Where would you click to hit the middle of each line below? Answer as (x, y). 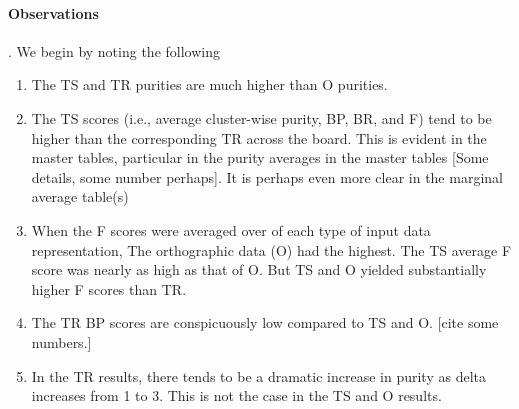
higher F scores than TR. (109, 288)
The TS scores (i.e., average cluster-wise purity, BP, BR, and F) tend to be (261, 117)
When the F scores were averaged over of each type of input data (231, 229)
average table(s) (80, 196)
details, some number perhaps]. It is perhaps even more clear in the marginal (267, 176)
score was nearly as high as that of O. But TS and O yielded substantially (259, 269)
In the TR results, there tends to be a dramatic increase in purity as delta (258, 375)
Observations (53, 12)
